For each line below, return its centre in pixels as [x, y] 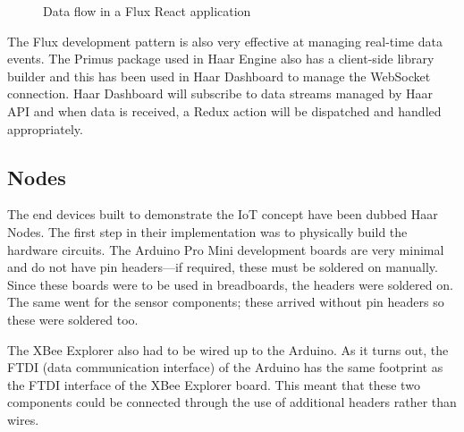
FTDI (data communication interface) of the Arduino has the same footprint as [225, 367]
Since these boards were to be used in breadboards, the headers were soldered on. [230, 284]
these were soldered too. [73, 319]
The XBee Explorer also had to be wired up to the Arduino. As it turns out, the [228, 349]
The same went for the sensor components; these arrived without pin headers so [226, 302]
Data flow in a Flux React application [147, 11]
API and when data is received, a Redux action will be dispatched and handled [224, 110]
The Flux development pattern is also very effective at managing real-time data [225, 41]
